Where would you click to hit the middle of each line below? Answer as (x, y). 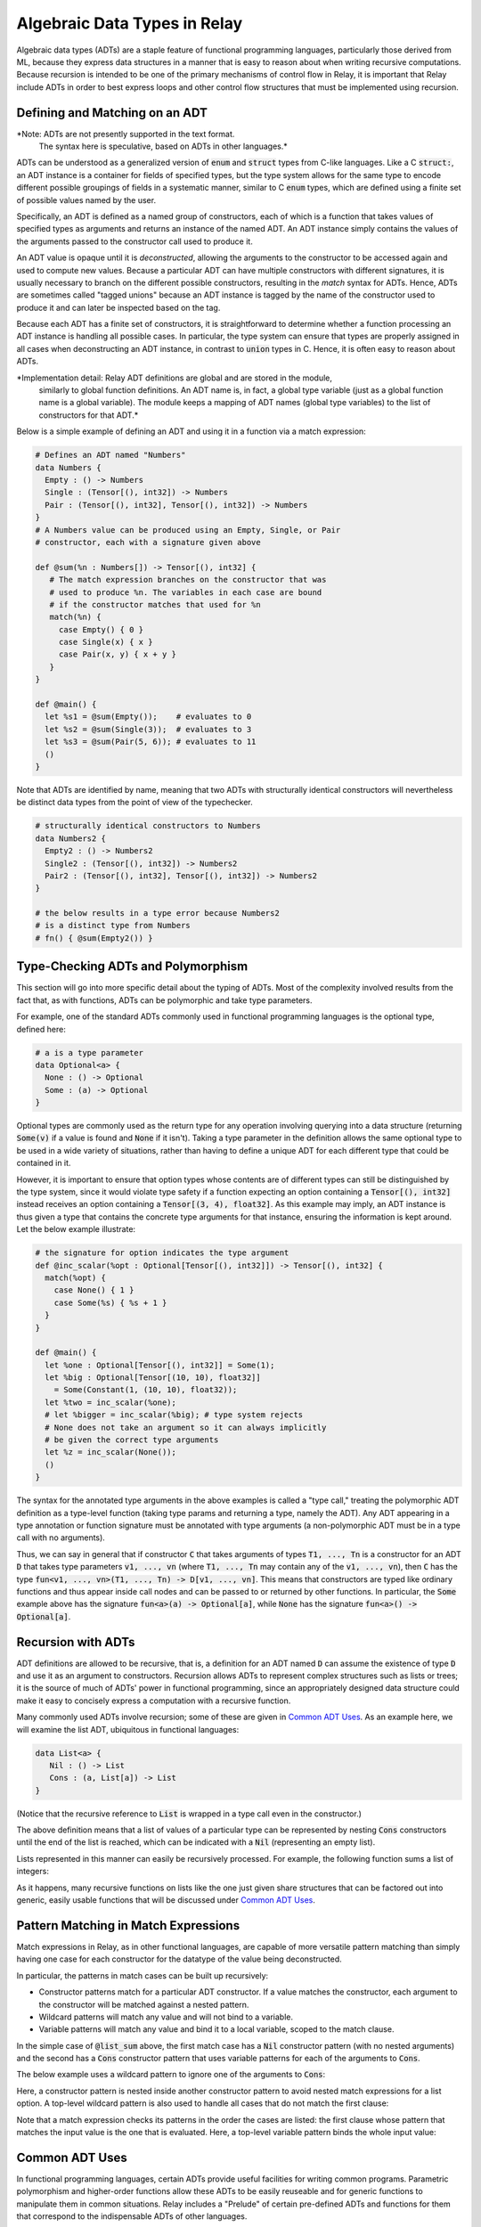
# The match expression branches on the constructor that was (188, 580)
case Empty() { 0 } (101, 629)
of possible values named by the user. (86, 200)
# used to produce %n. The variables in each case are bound (186, 592)
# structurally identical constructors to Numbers (148, 826)
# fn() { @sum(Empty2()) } (94, 938)
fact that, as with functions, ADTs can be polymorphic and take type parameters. (164, 1000)
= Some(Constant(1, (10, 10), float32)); (146, 1390)
